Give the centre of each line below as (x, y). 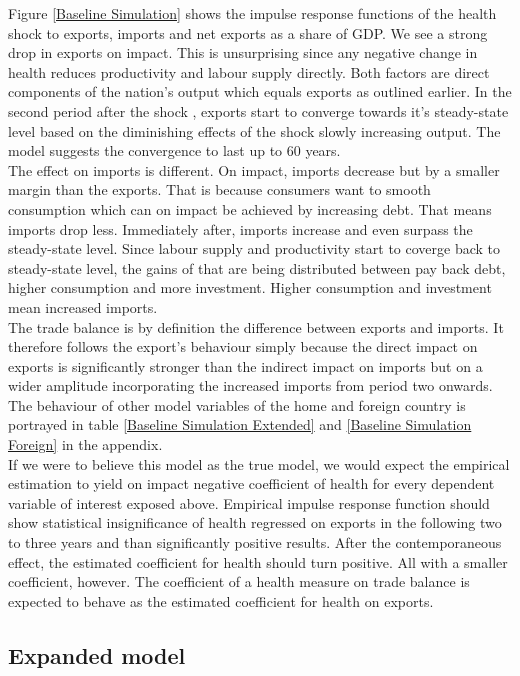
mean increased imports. (83, 306)
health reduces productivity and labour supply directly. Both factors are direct (249, 71)
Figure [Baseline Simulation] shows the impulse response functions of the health (252, 13)
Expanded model (97, 654)
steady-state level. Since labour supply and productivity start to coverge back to (254, 248)
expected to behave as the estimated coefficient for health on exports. (221, 600)
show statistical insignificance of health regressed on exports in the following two (255, 522)
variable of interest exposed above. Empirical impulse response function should (249, 502)
